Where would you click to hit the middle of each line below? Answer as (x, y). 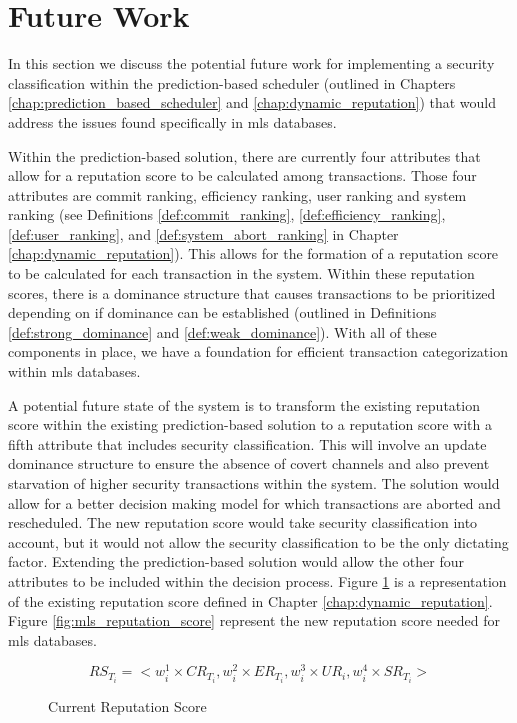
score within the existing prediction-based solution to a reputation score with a (250, 424)
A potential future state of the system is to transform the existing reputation (244, 404)
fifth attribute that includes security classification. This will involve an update (247, 443)
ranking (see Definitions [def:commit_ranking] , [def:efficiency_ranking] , (227, 214)
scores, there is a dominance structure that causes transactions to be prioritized (252, 292)
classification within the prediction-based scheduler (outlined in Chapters (232, 82)
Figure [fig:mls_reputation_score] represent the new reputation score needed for (254, 620)
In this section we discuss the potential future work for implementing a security (251, 63)
